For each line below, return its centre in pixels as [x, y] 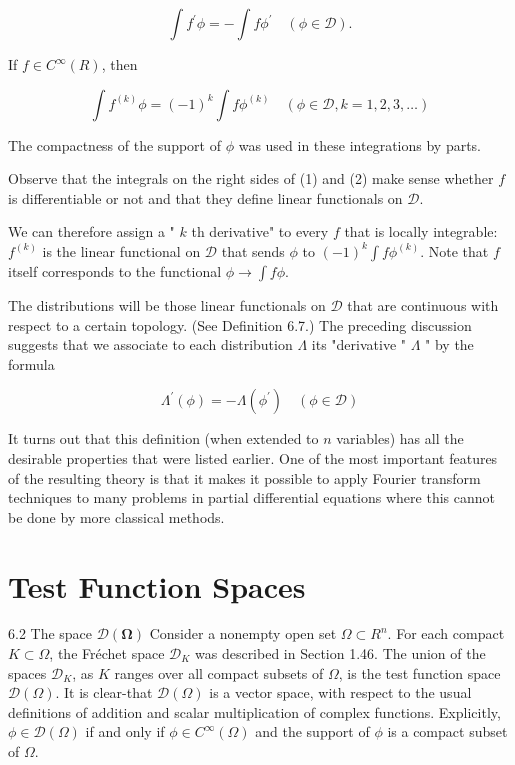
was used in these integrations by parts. [360, 144]
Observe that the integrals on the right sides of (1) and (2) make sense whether [251, 178]
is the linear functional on [121, 250]
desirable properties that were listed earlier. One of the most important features [253, 457]
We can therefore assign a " [91, 231]
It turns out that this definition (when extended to [163, 438]
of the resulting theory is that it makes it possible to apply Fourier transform [244, 477]
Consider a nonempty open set [243, 633]
